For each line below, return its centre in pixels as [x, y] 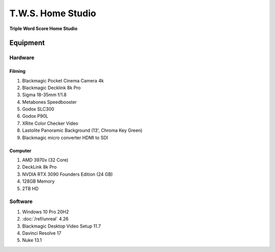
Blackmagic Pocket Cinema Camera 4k [63, 80]
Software [21, 202]
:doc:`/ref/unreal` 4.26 [45, 219]
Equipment [27, 43]
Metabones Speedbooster [50, 102]
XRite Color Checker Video [50, 123]
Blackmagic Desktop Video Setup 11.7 [62, 226]
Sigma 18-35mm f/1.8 [44, 95]
